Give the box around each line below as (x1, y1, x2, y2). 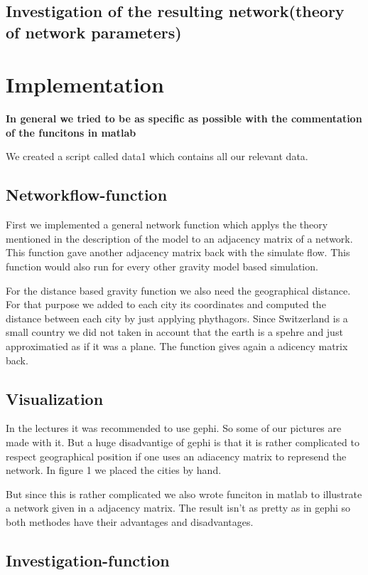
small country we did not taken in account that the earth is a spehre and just (6, 325, 343, 339)
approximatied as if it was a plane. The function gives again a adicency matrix (6, 339, 348, 354)
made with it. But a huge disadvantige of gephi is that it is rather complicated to (6, 435, 359, 450)
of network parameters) (6, 21, 182, 43)
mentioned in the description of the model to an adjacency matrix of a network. (6, 231, 353, 246)
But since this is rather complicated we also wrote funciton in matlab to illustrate (6, 486, 362, 501)
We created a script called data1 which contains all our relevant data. (6, 149, 308, 164)
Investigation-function (6, 549, 170, 571)
